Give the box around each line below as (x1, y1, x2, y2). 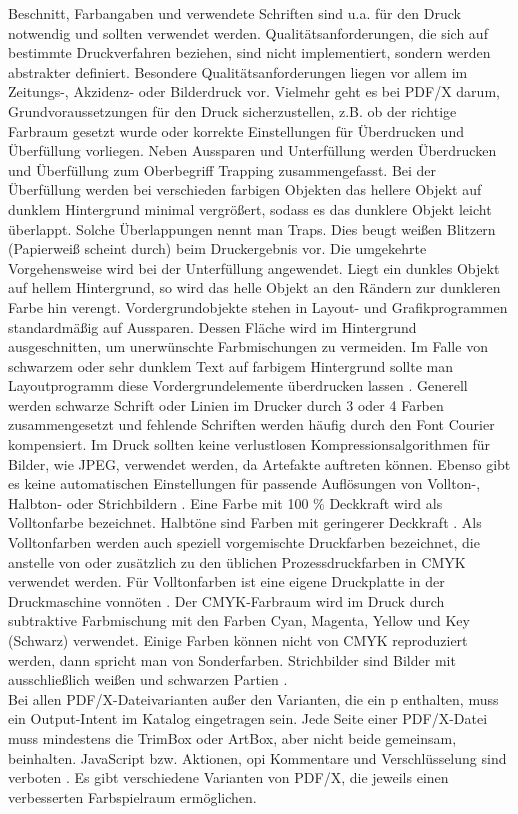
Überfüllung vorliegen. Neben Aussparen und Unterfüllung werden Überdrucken (8, 140, 497, 161)
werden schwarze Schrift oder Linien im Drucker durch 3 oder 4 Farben (8, 394, 444, 415)
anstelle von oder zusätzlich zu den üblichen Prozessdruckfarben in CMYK (8, 551, 466, 572)
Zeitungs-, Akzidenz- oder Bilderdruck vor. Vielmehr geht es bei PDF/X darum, (8, 81, 500, 102)
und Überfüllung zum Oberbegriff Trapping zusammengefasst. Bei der (8, 159, 437, 180)
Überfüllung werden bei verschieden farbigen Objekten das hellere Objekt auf (8, 179, 482, 200)
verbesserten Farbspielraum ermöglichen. (8, 786, 257, 807)
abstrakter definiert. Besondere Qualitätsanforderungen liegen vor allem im (8, 61, 468, 82)
